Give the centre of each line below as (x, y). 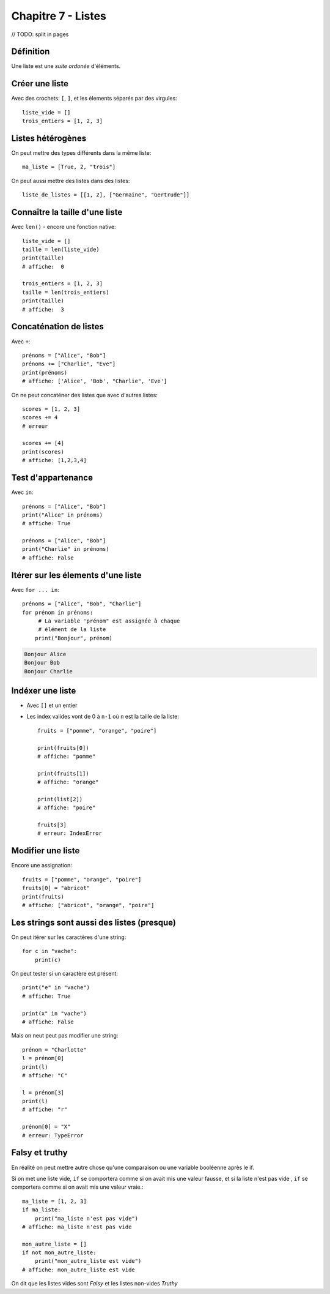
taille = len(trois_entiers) (66, 292)
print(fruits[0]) (63, 748)
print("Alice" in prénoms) (63, 515)
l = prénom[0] (43, 1058)
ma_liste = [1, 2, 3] (54, 1201)
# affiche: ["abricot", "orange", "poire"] (88, 905)
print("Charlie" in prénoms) (66, 549)
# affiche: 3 (43, 309)
